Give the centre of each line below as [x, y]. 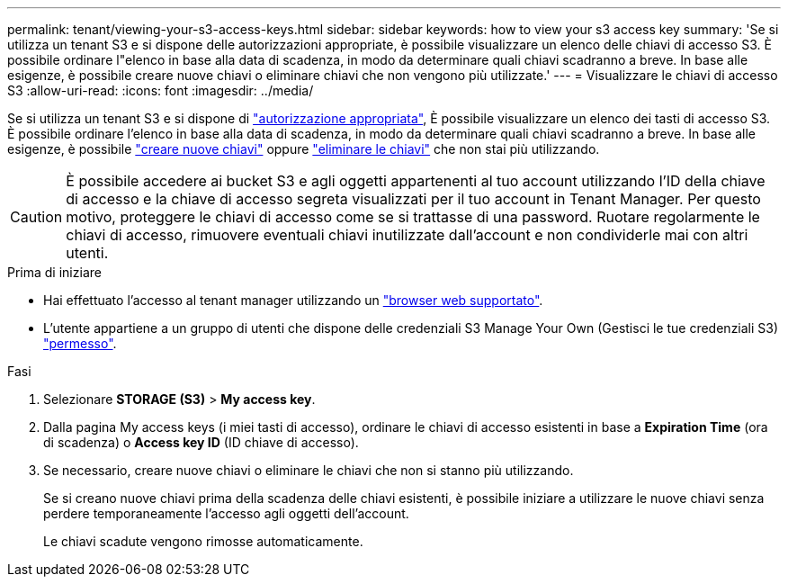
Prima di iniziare [54, 272]
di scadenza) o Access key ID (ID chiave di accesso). [201, 442]
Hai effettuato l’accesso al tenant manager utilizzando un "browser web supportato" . [293, 300]
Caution [36, 217]
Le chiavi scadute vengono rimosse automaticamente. [203, 541]
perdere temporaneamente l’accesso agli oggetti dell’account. [226, 513]
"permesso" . [80, 343]
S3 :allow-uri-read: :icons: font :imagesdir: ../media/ [161, 90]
